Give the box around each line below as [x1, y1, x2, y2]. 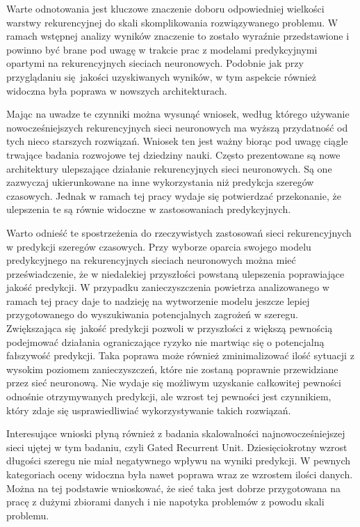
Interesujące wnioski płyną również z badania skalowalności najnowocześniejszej [6, 426, 345, 441]
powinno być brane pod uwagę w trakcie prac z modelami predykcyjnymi [6, 42, 318, 56]
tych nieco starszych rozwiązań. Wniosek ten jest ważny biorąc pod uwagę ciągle [6, 134, 348, 148]
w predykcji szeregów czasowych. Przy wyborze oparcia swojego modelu [6, 239, 311, 253]
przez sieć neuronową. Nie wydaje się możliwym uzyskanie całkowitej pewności [6, 375, 341, 390]
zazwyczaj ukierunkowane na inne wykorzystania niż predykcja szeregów [6, 175, 314, 189]
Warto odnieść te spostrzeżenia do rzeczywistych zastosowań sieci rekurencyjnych [6, 225, 352, 239]
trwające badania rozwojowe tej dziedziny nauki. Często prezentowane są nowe [6, 147, 341, 162]
